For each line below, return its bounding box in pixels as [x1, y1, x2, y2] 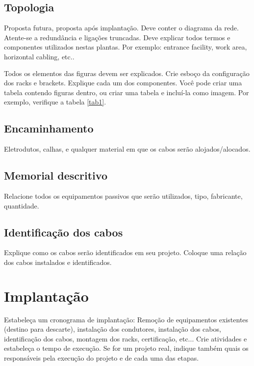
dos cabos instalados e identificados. [4, 257, 112, 267]
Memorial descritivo [4, 168, 107, 183]
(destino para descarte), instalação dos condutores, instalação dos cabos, [4, 324, 221, 334]
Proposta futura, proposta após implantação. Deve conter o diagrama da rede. [4, 23, 239, 33]
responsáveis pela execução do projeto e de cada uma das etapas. [4, 353, 199, 363]
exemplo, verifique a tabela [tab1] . [4, 97, 106, 107]
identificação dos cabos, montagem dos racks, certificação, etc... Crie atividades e [4, 333, 247, 343]
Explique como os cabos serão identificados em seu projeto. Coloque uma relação [4, 247, 247, 258]
